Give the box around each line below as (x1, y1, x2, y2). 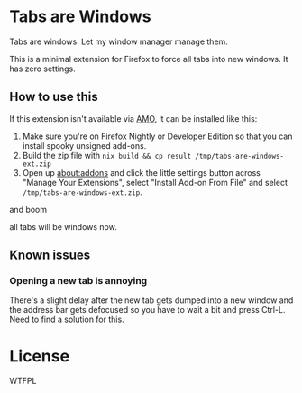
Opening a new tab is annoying (9, 275, 148, 288)
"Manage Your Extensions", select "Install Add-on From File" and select (22, 177, 288, 187)
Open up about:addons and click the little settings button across (22, 167, 261, 178)
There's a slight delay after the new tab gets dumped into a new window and (9, 295, 294, 306)
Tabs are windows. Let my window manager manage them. (9, 36, 228, 47)
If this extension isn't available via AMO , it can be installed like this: (9, 113, 258, 123)
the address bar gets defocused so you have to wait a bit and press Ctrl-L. (9, 305, 286, 315)
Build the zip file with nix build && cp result (22, 150, 192, 160)
